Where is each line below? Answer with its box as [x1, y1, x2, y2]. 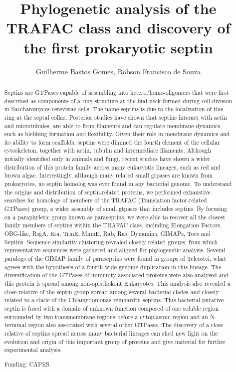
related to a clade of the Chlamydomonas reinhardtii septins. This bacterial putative [4, 296, 224, 304]
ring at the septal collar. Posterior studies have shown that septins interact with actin [4, 113, 227, 121]
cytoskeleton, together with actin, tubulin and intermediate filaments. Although [4, 146, 212, 155]
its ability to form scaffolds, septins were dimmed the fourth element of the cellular [4, 138, 220, 146]
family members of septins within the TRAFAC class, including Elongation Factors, [4, 221, 222, 229]
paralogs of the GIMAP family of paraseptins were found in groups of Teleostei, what [4, 254, 227, 263]
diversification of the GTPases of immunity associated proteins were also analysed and [4, 271, 229, 279]
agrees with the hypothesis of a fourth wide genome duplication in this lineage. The [4, 262, 222, 271]
